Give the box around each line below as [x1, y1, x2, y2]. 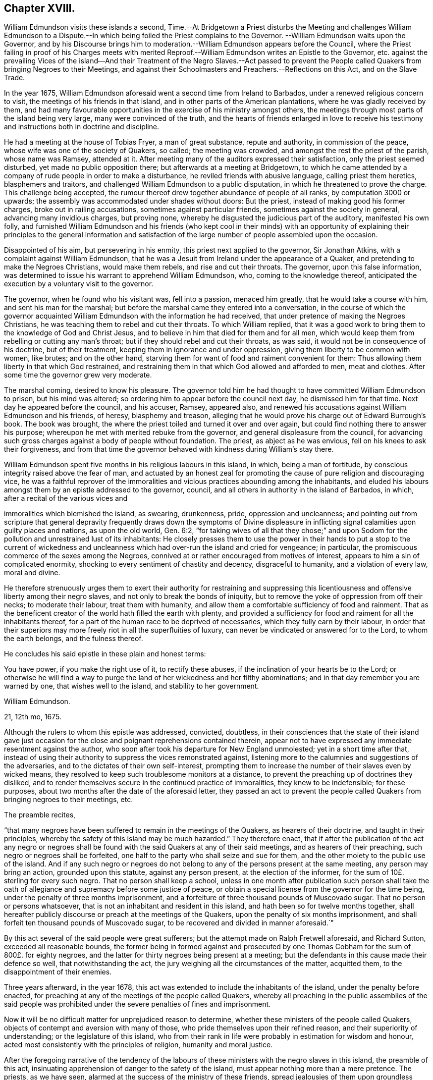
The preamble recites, [4, 810, 76, 819]
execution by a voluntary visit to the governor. [4, 279, 154, 288]
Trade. [4, 73, 25, 82]
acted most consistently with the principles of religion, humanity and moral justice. [4, 1040, 273, 1049]
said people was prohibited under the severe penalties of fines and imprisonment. [4, 1000, 271, 1009]
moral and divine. [4, 568, 60, 577]
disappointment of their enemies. [4, 968, 112, 976]
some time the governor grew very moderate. [4, 371, 152, 379]
